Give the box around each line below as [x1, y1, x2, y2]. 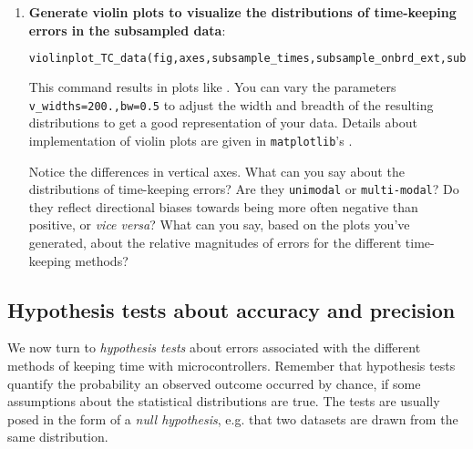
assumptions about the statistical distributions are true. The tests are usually [7, 392, 440, 411]
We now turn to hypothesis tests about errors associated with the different [7, 338, 421, 357]
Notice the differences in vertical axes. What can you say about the [28, 161, 405, 180]
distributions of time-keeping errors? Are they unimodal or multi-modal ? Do [28, 179, 459, 199]
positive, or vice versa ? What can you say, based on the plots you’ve [28, 215, 410, 234]
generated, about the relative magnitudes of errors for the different [28, 233, 402, 251]
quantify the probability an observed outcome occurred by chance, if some [7, 373, 421, 393]
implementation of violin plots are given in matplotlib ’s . [28, 130, 353, 149]
